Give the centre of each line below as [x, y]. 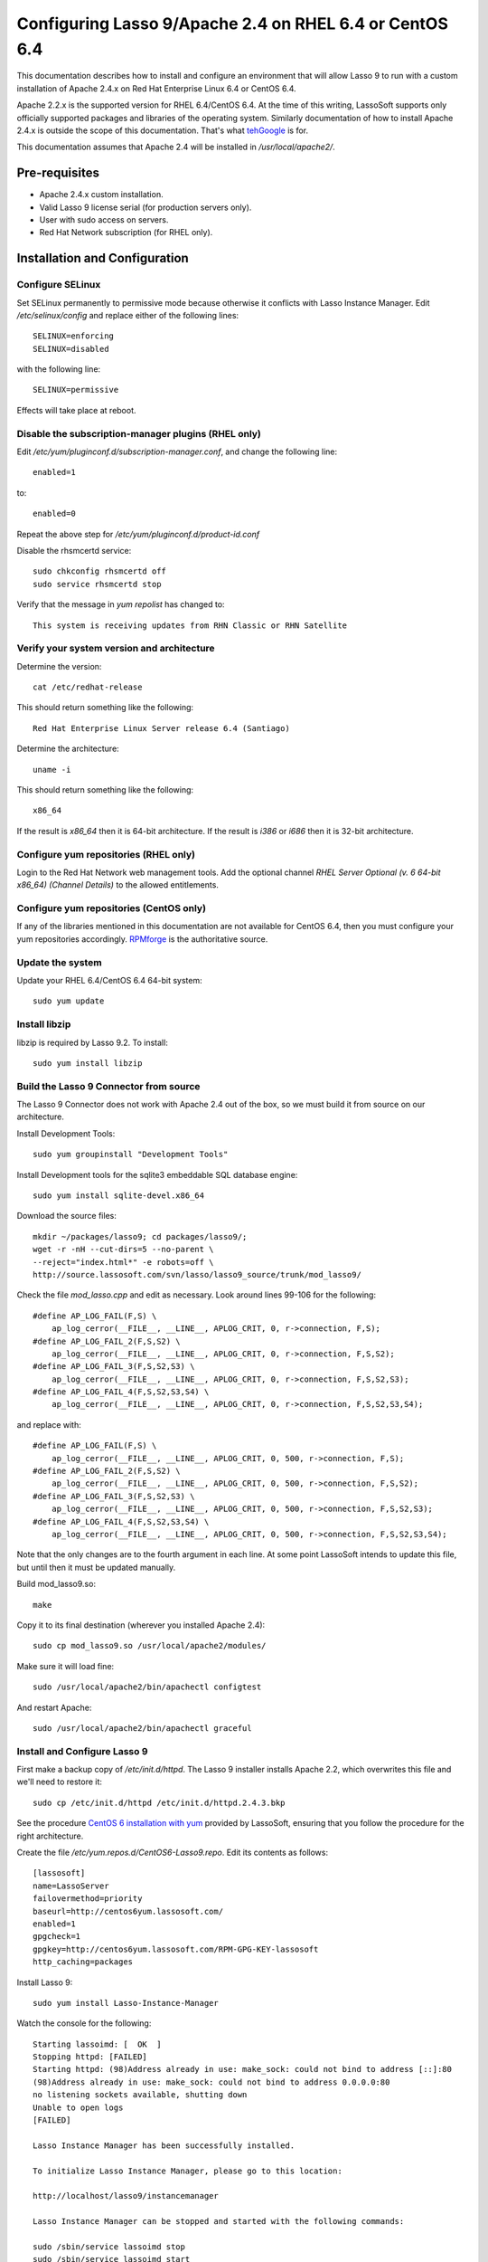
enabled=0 [54, 514]
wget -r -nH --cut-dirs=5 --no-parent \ [123, 1250]
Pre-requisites [58, 173]
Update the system [60, 962]
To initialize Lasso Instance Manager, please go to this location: [188, 2171]
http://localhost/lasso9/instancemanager [126, 2196]
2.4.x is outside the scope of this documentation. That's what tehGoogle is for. [163, 130]
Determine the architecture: [68, 749]
